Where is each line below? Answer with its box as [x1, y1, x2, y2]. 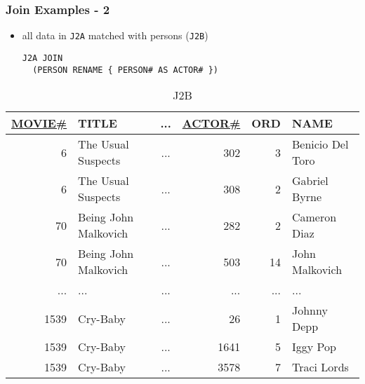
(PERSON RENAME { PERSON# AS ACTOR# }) [32, 64, 218, 75]
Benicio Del [291, 136, 349, 153]
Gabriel [291, 172, 328, 189]
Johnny [291, 302, 328, 319]
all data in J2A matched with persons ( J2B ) [22, 28, 208, 43]
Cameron [291, 209, 337, 226]
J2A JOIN [22, 53, 63, 63]
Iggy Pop [291, 338, 336, 355]
